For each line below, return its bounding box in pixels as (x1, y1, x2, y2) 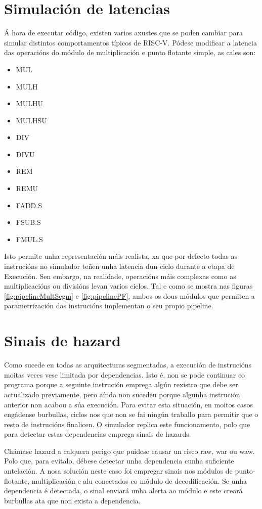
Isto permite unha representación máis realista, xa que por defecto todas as (4, 251, 238, 261)
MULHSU (16, 115, 47, 125)
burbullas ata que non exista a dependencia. (4, 495, 141, 505)
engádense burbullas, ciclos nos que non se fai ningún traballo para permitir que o (4, 409, 258, 420)
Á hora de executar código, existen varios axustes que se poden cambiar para (4, 27, 243, 38)
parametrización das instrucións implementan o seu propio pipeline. (4, 300, 213, 311)
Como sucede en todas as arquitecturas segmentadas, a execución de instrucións (4, 359, 252, 370)
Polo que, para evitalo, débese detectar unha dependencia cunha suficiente (4, 455, 234, 466)
